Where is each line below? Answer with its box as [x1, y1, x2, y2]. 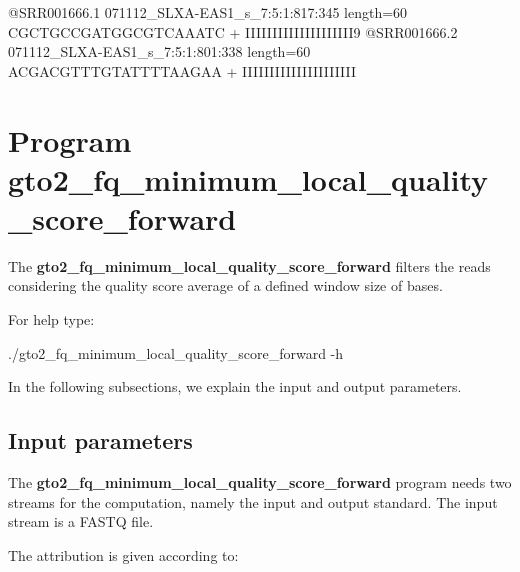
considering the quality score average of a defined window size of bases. [8, 275, 443, 296]
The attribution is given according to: [8, 544, 239, 565]
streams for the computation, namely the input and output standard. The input [8, 491, 498, 512]
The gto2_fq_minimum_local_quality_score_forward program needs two [8, 472, 512, 493]
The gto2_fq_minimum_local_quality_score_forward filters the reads [8, 255, 491, 276]
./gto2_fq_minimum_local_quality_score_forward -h [8, 342, 344, 363]
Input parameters [8, 425, 193, 456]
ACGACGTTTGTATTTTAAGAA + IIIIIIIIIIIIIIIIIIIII [8, 60, 357, 81]
